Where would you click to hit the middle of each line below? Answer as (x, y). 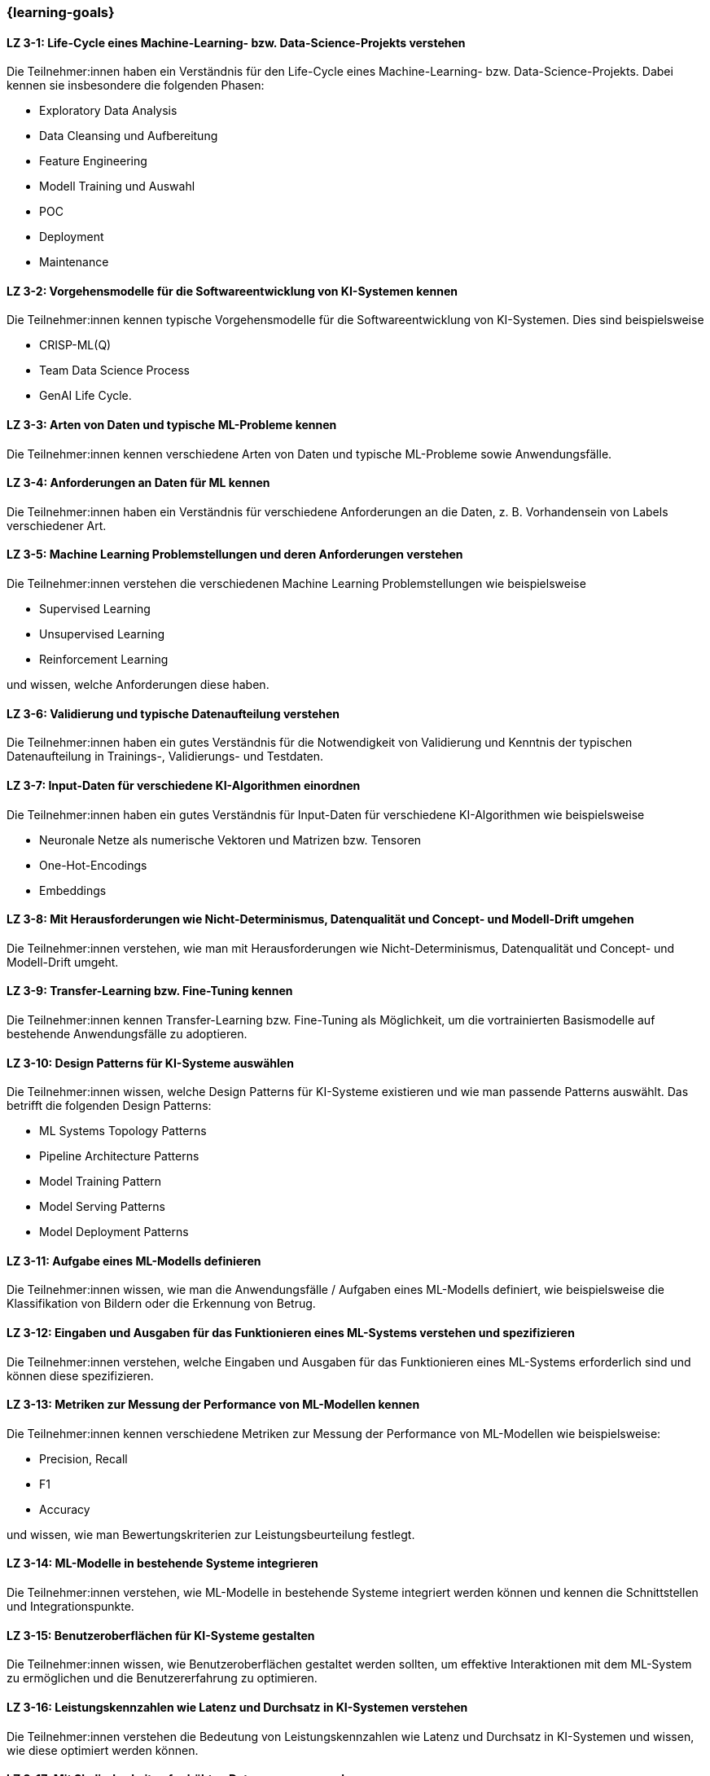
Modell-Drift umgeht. (63, 962)
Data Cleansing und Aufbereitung (129, 136)
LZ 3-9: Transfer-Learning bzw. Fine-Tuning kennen (150, 991)
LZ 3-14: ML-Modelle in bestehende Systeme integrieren (162, 1563)
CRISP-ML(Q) (75, 345)
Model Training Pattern (101, 1182)
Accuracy (65, 1509)
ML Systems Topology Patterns (123, 1131)
